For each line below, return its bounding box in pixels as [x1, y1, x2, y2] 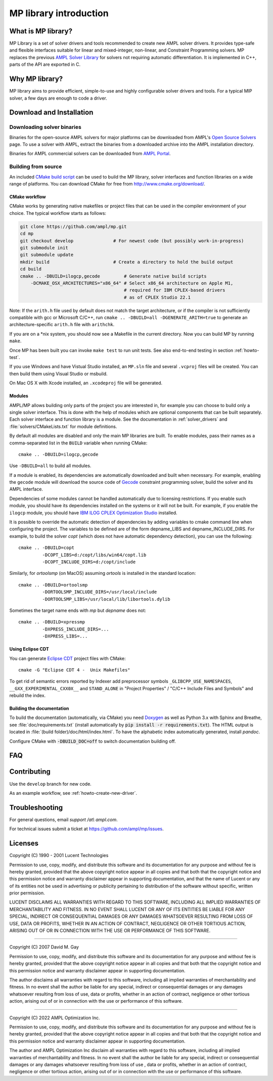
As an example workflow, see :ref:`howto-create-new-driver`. [9, 790, 138, 796]
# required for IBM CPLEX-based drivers [124, 287, 225, 293]
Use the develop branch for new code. [9, 781, 92, 787]
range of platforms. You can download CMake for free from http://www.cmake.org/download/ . [9, 181, 206, 187]
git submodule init [20, 245, 68, 250]
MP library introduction [9, 8, 109, 19]
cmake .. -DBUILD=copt [18, 545, 75, 551]
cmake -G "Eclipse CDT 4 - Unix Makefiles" [18, 667, 131, 672]
